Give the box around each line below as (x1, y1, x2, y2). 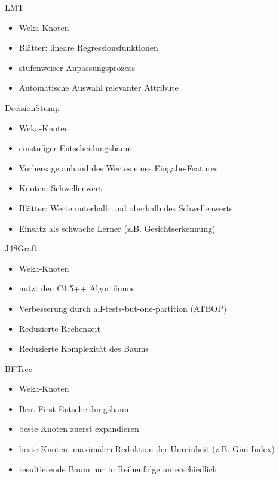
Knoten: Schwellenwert (19, 182, 102, 194)
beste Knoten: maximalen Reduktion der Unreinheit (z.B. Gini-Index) (19, 443, 275, 455)
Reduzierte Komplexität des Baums (19, 342, 149, 355)
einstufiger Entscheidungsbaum (19, 142, 133, 154)
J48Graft (5, 242, 38, 254)
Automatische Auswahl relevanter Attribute (19, 81, 179, 94)
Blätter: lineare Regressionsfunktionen (19, 41, 158, 54)
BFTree (5, 362, 32, 374)
